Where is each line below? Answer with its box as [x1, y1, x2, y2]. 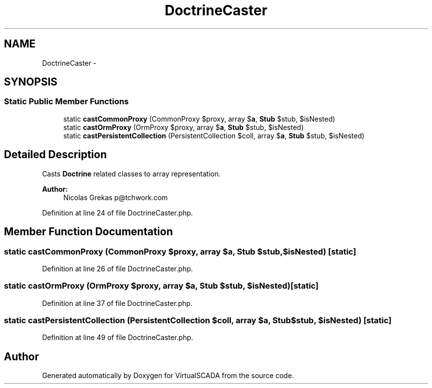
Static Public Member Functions [4, 96, 129, 107]
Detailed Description [4, 148, 107, 161]
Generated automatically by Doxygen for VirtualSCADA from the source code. [42, 371, 294, 380]
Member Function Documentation [4, 225, 173, 238]
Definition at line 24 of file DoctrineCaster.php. [42, 208, 193, 217]
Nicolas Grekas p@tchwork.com [63, 193, 168, 202]
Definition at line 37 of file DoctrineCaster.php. [42, 299, 193, 307]
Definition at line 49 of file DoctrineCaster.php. [42, 333, 193, 342]
